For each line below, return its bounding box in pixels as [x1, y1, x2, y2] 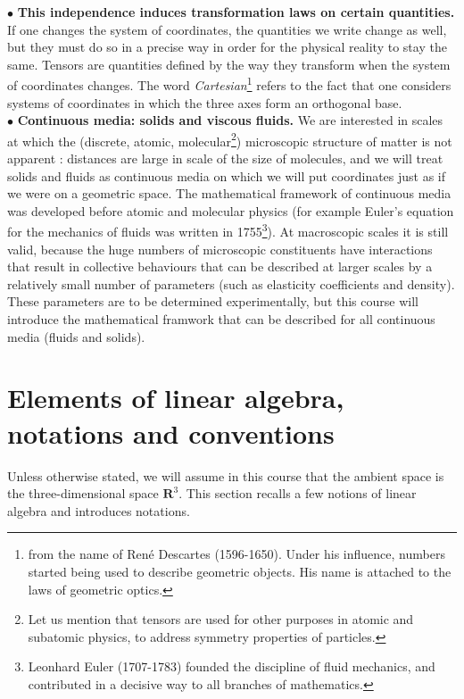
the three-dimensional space [7, 484, 159, 503]
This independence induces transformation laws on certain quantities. [17, 3, 455, 21]
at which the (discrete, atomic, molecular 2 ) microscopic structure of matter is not [7, 129, 452, 150]
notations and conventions [7, 414, 335, 451]
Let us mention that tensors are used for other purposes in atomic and [28, 610, 414, 628]
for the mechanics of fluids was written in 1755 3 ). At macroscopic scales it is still [7, 220, 449, 241]
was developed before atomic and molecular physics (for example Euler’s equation [7, 201, 454, 220]
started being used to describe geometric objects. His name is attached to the [28, 562, 452, 580]
